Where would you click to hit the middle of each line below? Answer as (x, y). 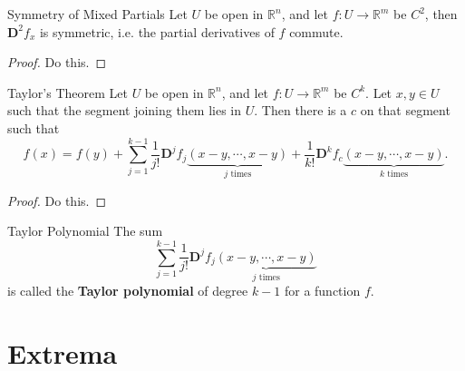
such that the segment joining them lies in (125, 110)
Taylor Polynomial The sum (85, 231)
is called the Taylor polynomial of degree (128, 291)
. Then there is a (300, 110)
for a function (322, 291)
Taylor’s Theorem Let (68, 92)
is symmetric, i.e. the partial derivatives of (157, 31)
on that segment (405, 110)
